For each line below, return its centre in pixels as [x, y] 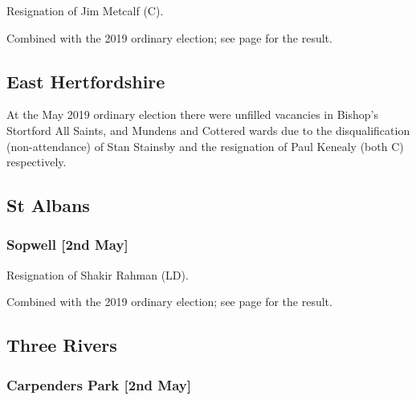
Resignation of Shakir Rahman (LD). [98, 274]
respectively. [37, 162]
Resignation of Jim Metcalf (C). [85, 10]
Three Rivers [62, 345]
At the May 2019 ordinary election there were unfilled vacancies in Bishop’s [192, 114]
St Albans [48, 205]
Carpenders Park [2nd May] [99, 384]
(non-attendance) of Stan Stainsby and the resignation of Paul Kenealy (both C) [205, 146]
